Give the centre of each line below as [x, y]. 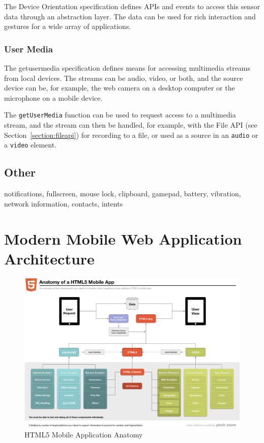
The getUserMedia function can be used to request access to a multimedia [120, 115]
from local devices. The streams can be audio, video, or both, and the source [124, 78]
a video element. [31, 145]
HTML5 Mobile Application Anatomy [84, 434]
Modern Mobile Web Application [123, 238]
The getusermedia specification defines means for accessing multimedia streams [127, 68]
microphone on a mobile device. [53, 97]
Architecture [49, 258]
